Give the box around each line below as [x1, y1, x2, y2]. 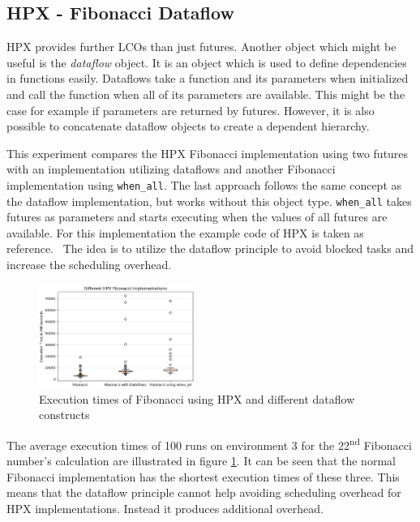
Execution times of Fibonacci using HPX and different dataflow [39, 390, 355, 407]
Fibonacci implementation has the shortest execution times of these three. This [6, 468, 400, 485]
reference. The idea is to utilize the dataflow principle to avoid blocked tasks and [6, 240, 414, 257]
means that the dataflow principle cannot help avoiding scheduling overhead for [6, 484, 401, 501]
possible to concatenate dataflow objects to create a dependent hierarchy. [6, 118, 370, 135]
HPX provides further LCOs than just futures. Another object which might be [6, 38, 396, 55]
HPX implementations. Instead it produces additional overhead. [6, 499, 324, 516]
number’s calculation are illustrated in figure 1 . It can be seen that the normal [6, 452, 396, 469]
